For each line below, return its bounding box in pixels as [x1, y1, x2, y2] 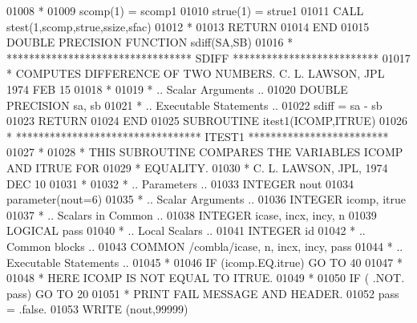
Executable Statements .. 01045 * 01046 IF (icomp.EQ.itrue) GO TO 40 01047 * [6, 253, 403, 270]
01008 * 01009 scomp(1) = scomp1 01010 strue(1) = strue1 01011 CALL [6, 2, 364, 18]
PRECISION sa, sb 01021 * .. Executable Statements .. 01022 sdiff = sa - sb [6, 96, 383, 113]
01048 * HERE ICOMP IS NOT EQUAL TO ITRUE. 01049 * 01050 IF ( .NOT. [6, 269, 405, 286]
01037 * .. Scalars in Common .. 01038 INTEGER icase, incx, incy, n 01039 [6, 206, 377, 223]
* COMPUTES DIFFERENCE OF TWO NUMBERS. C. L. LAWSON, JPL [6, 65, 385, 82]
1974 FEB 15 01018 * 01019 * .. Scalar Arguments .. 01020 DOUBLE [6, 80, 348, 97]
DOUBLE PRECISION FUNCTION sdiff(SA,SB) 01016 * [6, 34, 294, 50]
